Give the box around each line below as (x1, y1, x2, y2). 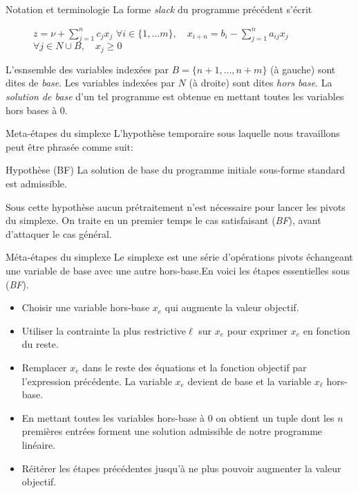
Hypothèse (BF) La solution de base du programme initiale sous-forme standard (6, 162, 346, 177)
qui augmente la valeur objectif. (164, 300, 299, 315)
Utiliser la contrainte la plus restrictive (21, 323, 187, 337)
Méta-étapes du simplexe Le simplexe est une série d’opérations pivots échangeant (6, 250, 353, 264)
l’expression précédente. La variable (21, 373, 172, 388)
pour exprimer (227, 323, 288, 337)
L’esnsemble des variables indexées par (6, 62, 169, 76)
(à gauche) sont (270, 62, 336, 76)
